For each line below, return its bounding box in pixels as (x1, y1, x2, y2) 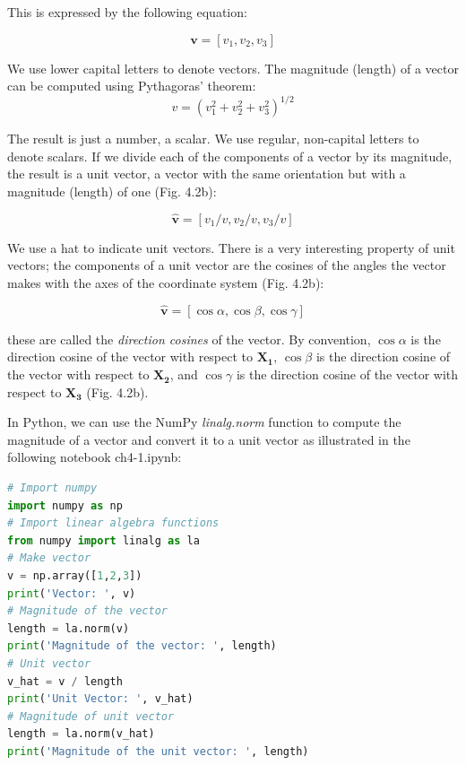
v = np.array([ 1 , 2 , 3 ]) (7, 569, 142, 582)
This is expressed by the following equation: (7, 3, 247, 21)
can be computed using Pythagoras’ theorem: (7, 76, 256, 95)
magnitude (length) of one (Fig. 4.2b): (7, 182, 217, 201)
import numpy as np (7, 499, 123, 512)
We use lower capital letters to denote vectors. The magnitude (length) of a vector (7, 58, 459, 77)
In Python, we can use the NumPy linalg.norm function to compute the (7, 413, 401, 431)
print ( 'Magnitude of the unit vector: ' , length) (7, 744, 309, 758)
